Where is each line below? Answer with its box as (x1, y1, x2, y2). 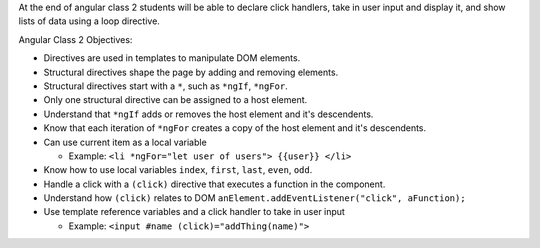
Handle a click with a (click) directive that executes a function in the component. (43, 178, 386, 190)
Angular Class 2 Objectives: (18, 33, 133, 45)
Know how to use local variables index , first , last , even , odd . (43, 164, 313, 176)
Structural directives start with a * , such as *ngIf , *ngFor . (43, 80, 289, 92)
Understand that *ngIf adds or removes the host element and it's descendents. (43, 108, 374, 120)
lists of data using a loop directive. (18, 15, 160, 27)
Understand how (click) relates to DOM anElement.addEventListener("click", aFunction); (43, 192, 466, 204)
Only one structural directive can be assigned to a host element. (43, 94, 308, 106)
